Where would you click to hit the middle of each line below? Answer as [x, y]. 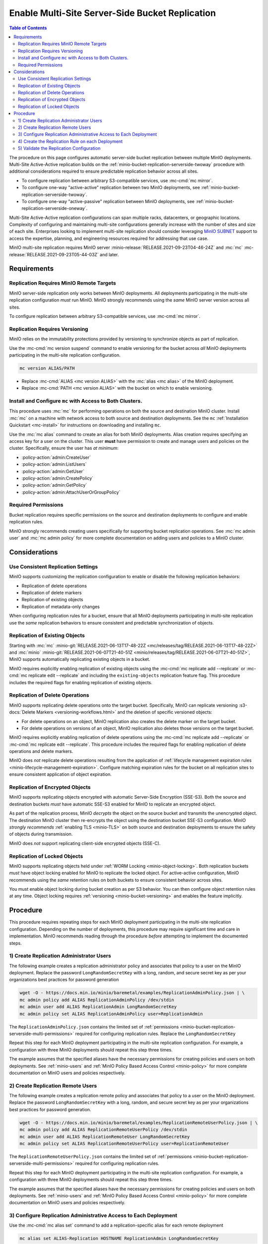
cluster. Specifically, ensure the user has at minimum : [64, 448]
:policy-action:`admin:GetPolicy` [54, 485]
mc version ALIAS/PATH [47, 368]
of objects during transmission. [41, 834]
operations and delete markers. [41, 751]
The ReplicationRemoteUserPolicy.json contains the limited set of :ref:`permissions [100, 1156]
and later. [109, 254]
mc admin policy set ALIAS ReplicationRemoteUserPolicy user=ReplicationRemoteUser [124, 1144]
